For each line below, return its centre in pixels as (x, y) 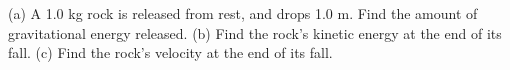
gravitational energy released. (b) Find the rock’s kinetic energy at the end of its (255, 32)
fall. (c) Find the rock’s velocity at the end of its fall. (170, 52)
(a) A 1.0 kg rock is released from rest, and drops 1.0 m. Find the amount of (243, 13)
